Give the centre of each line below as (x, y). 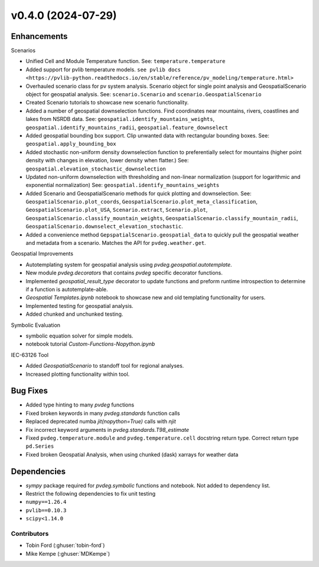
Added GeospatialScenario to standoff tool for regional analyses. (105, 366)
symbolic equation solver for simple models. (79, 336)
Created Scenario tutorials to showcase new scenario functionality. (107, 103)
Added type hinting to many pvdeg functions (80, 405)
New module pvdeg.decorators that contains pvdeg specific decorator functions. (124, 273)
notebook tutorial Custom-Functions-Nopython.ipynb (90, 344)
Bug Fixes (30, 391)
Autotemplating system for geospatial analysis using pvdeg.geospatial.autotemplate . (129, 264)
